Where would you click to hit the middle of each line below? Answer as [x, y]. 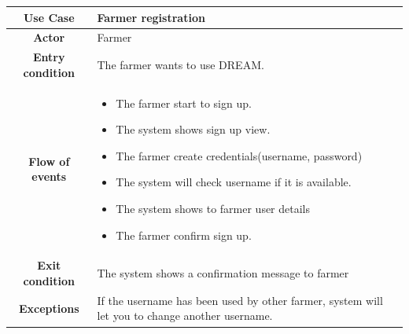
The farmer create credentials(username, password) [239, 155]
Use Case [49, 17]
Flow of [49, 161]
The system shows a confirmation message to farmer [223, 273]
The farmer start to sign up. [184, 103]
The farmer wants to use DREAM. [181, 64]
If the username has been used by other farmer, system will [240, 300]
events [49, 176]
